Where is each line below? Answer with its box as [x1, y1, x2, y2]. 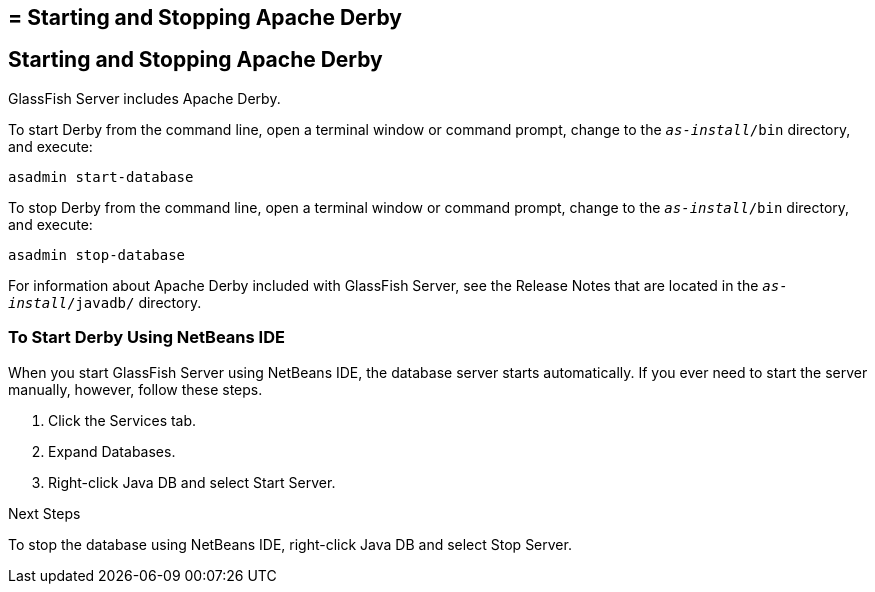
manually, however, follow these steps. [8, 380, 263, 398]
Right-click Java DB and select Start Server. [48, 473, 336, 491]
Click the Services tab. [48, 411, 197, 429]
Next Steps [8, 504, 81, 522]
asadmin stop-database [8, 246, 186, 263]
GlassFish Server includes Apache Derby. [8, 89, 281, 107]
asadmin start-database [8, 168, 194, 185]
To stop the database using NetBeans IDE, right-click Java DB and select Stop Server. [8, 535, 572, 553]
